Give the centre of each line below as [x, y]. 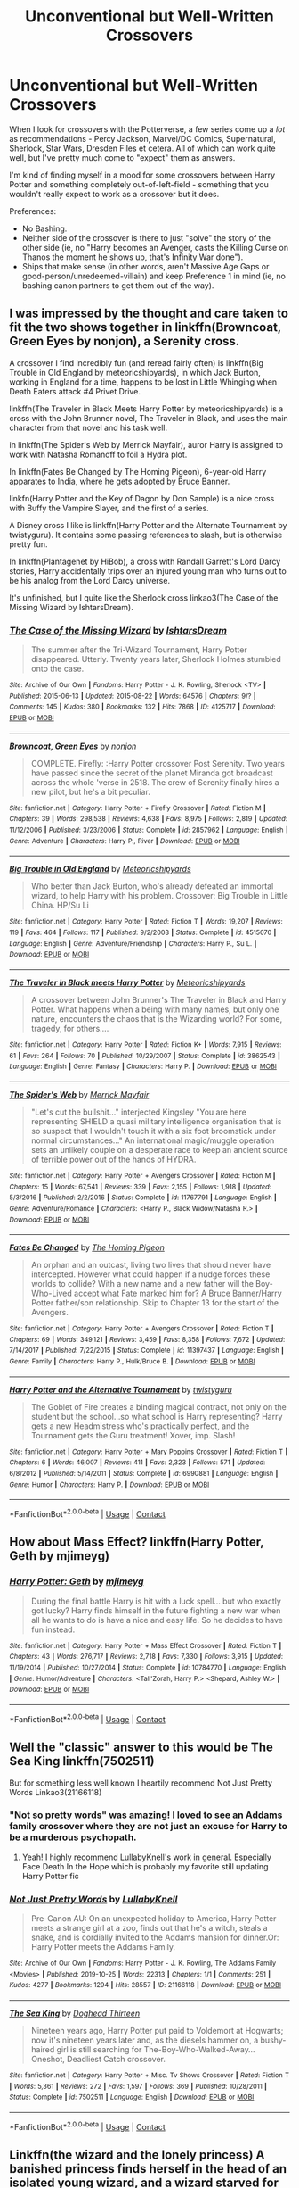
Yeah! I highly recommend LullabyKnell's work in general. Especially [146, 1857]
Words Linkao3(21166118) [56, 1792]
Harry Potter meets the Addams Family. [103, 1947]
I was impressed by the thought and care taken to [149, 314]
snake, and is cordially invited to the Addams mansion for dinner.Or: [155, 1937]
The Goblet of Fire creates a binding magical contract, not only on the [159, 1406]
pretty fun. [28, 544]
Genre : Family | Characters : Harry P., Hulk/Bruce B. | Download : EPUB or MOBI [132, 1362]
